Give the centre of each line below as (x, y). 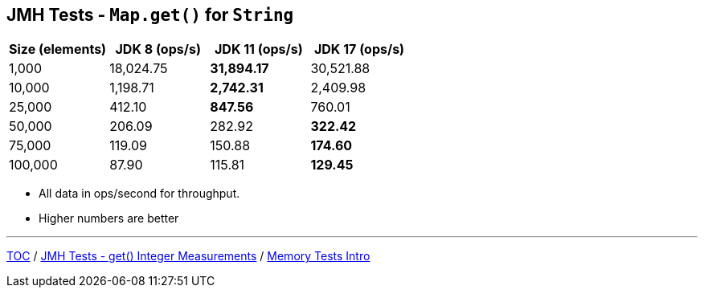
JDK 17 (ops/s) (359, 49)
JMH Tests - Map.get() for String (150, 15)
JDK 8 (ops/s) (158, 49)
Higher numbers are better (109, 218)
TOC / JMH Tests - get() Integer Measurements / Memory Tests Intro (188, 256)
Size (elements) (58, 49)
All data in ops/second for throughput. (139, 194)
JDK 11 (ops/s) (258, 49)
